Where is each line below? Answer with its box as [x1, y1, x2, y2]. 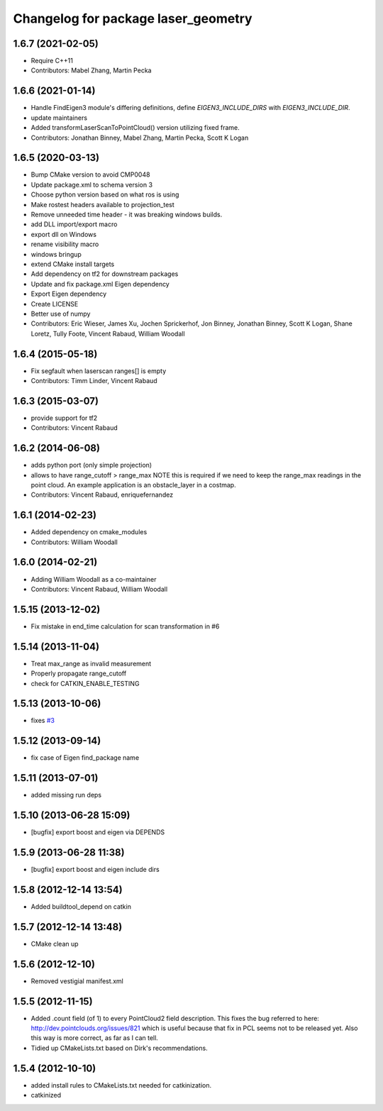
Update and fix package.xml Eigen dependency [30, 280, 170, 288]
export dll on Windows [30, 230, 97, 238]
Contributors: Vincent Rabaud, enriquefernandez [30, 490, 174, 499]
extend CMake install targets [30, 260, 115, 268]
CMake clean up [30, 939, 79, 948]
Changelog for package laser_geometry [13, 11, 252, 26]
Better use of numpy [30, 309, 91, 318]
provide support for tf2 [30, 414, 98, 422]
